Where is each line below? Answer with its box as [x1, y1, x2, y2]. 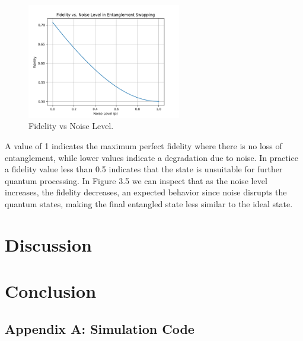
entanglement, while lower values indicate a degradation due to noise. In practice [5, 151, 298, 163]
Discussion [5, 232, 92, 256]
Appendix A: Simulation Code [5, 319, 194, 337]
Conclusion [5, 279, 97, 303]
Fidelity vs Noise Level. [28, 120, 114, 132]
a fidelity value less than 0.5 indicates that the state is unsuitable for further [5, 163, 283, 175]
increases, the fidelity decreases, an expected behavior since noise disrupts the [5, 186, 287, 198]
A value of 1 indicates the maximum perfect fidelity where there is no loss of [5, 139, 282, 152]
